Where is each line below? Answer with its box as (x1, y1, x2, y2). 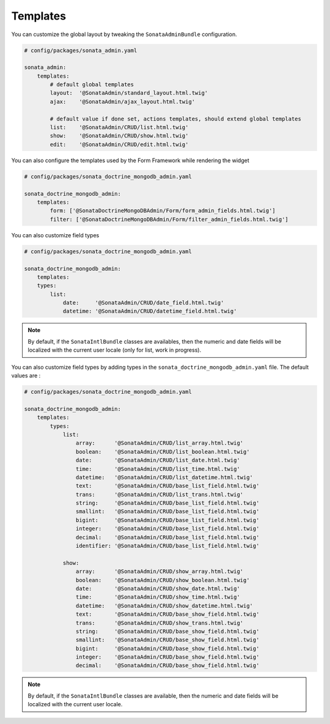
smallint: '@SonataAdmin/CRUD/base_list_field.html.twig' (75, 508, 260, 515)
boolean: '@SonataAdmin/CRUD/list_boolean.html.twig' (75, 448, 250, 455)
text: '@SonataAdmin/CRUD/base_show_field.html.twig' (75, 611, 260, 618)
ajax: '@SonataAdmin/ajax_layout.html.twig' (50, 98, 196, 105)
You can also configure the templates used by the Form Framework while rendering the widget (11, 157, 250, 164)
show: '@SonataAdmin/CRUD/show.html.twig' (50, 132, 189, 139)
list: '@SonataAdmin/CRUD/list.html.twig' (50, 124, 189, 131)
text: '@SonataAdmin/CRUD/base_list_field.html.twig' (75, 482, 260, 489)
